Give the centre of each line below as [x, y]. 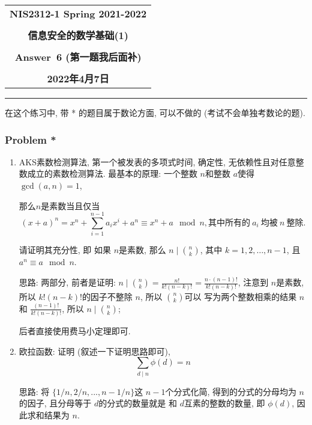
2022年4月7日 [78, 78]
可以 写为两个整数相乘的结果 [241, 296]
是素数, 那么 [142, 250]
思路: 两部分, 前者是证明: [67, 282]
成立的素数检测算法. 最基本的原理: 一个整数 [112, 173]
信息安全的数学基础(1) [78, 35]
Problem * [31, 139]
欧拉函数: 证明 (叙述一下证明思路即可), [94, 351]
